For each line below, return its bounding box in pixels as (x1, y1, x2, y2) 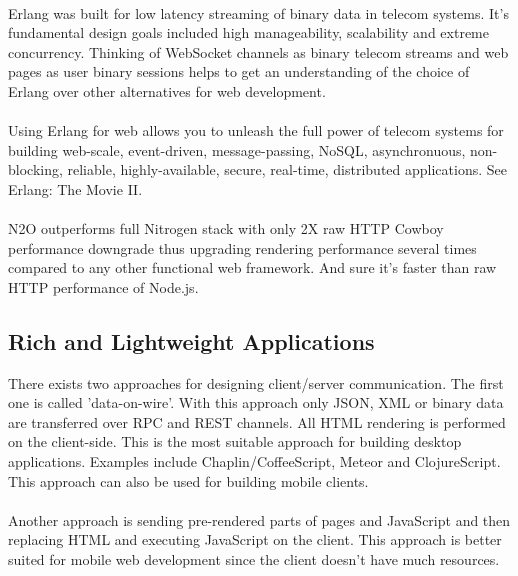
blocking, (8, 159, 63, 180)
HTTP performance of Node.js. (8, 276, 199, 297)
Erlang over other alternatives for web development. (8, 80, 326, 101)
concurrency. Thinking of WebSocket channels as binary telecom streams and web (8, 41, 509, 62)
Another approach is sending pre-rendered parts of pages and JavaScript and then (8, 509, 511, 530)
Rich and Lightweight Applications (8, 325, 375, 356)
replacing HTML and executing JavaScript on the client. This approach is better (8, 529, 502, 550)
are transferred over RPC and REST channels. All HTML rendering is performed (8, 411, 506, 432)
